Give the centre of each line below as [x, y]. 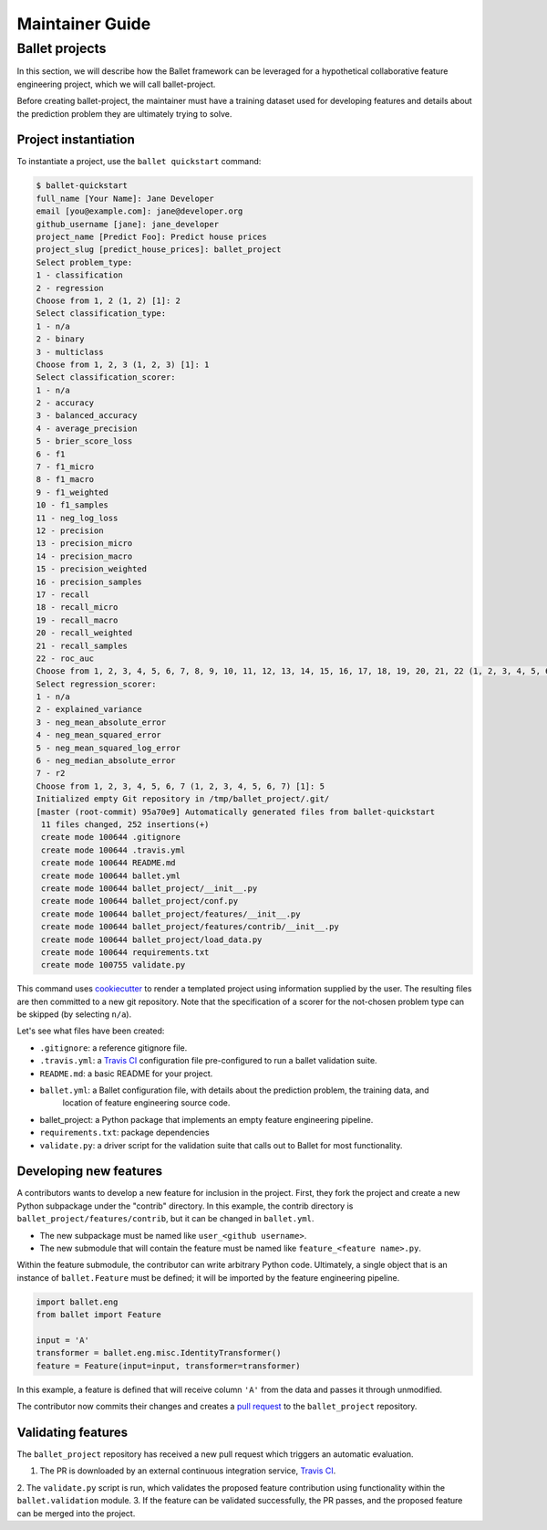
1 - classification [79, 275]
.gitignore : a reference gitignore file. [114, 1048]
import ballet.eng [77, 1302]
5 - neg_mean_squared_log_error [108, 748]
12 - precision [70, 531]
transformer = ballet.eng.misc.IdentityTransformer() [159, 1353]
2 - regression [70, 288]
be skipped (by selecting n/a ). [74, 1014]
